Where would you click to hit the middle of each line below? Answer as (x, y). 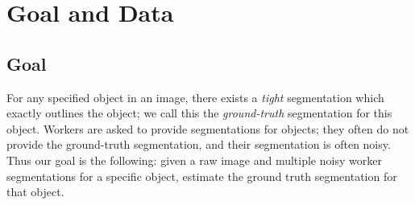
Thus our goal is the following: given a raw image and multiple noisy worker (194, 160)
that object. (35, 192)
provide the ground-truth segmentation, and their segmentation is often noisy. (199, 144)
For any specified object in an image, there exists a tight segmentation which (195, 97)
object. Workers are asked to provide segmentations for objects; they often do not (208, 128)
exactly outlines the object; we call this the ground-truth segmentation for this (199, 113)
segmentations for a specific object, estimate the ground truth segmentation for (202, 176)
